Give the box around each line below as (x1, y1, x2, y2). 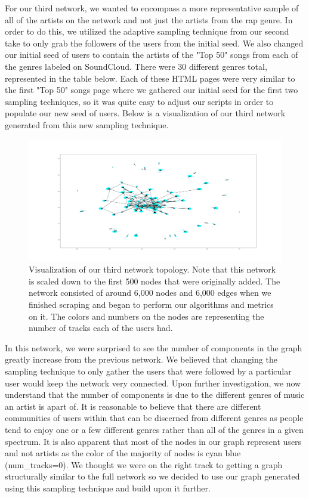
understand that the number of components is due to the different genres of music (5, 388, 305, 401)
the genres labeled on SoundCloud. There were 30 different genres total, (5, 60, 267, 72)
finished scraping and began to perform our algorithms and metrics (29, 298, 274, 311)
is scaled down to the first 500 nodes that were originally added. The (29, 274, 280, 287)
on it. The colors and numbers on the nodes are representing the (29, 310, 264, 322)
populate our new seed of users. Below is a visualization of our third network (5, 107, 286, 119)
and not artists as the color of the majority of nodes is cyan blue (5, 447, 241, 459)
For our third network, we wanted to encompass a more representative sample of (5, 2, 299, 14)
